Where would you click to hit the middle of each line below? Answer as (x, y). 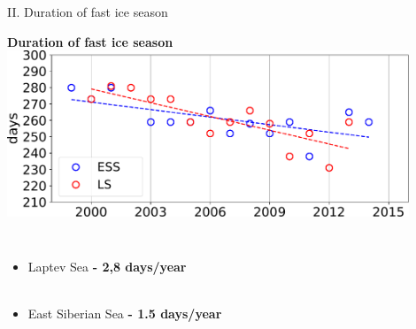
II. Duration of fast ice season (88, 11)
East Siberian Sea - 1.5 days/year (125, 314)
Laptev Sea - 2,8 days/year (107, 267)
